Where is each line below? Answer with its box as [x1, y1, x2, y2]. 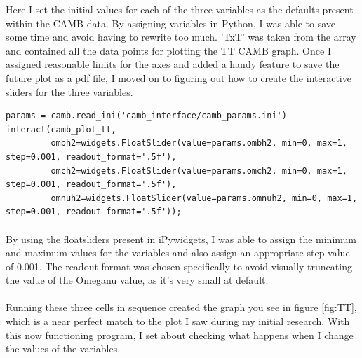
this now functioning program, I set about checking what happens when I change [6, 327, 354, 342]
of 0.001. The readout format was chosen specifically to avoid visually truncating [6, 259, 352, 273]
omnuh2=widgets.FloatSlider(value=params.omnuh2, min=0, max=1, [51, 193, 358, 203]
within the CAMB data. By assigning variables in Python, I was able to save [6, 15, 335, 30]
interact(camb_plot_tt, [6, 124, 116, 135]
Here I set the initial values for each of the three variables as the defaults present [6, 2, 354, 16]
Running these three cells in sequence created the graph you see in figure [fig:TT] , [6, 300, 357, 315]
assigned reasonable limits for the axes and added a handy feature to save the [6, 57, 340, 71]
